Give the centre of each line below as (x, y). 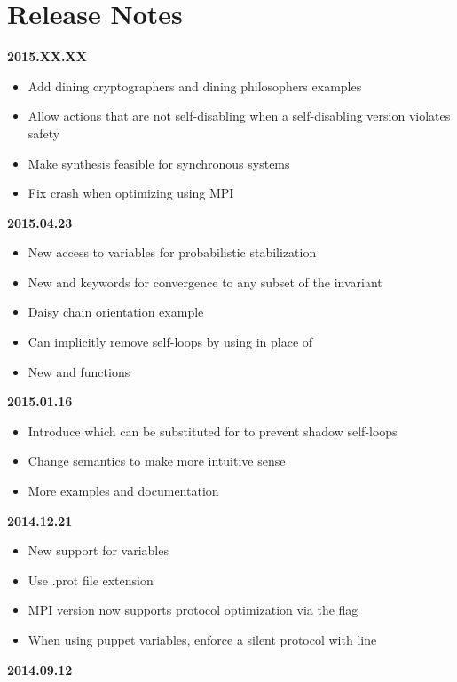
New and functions (79, 371)
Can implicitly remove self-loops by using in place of (170, 342)
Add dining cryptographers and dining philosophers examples (195, 86)
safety (44, 133)
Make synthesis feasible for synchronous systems (159, 163)
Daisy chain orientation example (116, 312)
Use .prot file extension (91, 580)
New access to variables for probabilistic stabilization (172, 252)
